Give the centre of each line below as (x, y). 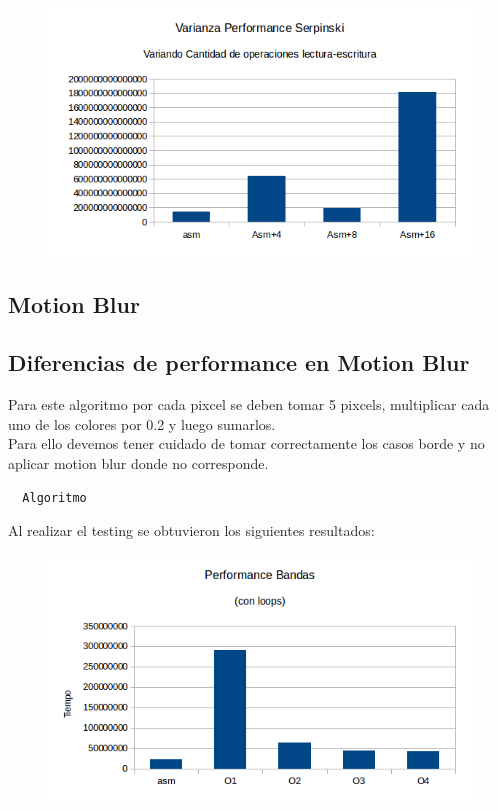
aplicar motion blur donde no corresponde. (138, 463)
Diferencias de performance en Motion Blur (239, 362)
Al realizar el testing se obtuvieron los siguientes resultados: (191, 530)
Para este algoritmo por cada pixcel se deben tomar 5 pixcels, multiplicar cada (249, 404)
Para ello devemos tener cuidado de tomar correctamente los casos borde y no (246, 443)
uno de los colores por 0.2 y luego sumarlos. (142, 423)
